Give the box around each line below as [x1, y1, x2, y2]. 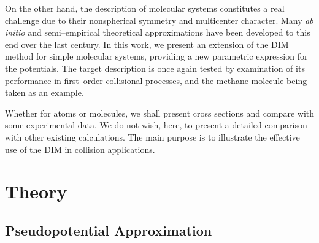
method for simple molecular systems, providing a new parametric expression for [5, 50, 308, 63]
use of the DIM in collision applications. [5, 142, 155, 155]
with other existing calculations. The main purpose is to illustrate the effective [5, 130, 300, 143]
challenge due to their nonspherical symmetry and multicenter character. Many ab [5, 13, 313, 26]
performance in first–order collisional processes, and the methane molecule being [5, 74, 307, 87]
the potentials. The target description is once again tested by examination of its [5, 61, 305, 74]
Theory [5, 179, 67, 204]
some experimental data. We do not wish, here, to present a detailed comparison [5, 118, 307, 131]
